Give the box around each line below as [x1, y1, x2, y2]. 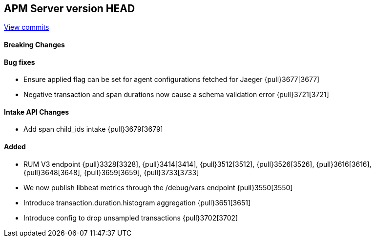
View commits [4, 23, 49, 32]
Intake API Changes [4, 107, 69, 116]
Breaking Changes [4, 40, 65, 49]
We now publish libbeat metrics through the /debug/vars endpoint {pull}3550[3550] [23, 183, 293, 192]
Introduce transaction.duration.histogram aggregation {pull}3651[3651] [23, 198, 251, 207]
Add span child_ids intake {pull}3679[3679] [23, 125, 163, 134]
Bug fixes [4, 58, 35, 66]
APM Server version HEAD [4, 2, 135, 15]
